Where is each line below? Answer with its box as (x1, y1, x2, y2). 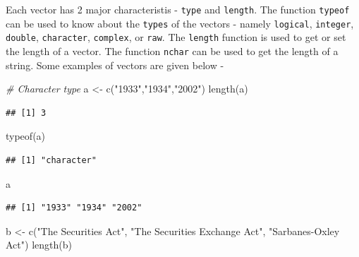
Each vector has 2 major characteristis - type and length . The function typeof (6, 2, 350, 16)
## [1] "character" (6, 155, 97, 165)
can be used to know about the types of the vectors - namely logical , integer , (6, 16, 354, 30)
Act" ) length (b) (6, 237, 72, 252)
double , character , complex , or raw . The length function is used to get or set (6, 30, 346, 44)
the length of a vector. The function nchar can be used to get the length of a (6, 43, 339, 58)
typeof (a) (6, 128, 46, 143)
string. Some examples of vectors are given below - (6, 57, 224, 72)
